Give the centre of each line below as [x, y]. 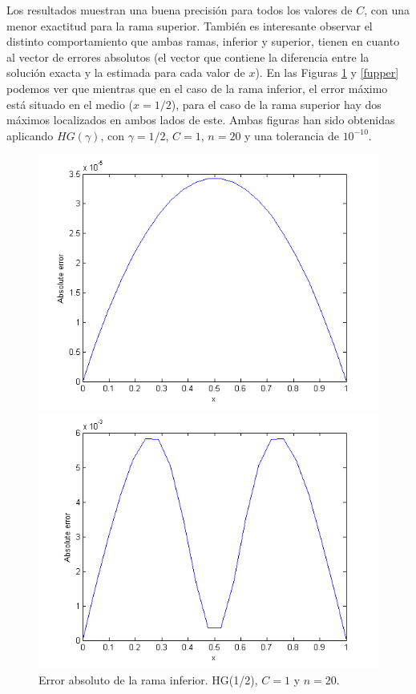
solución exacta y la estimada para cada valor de [126, 73]
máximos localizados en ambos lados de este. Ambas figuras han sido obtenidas [201, 120]
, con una [387, 10]
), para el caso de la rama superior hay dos [276, 104]
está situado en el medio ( [70, 104]
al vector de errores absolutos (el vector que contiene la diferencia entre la [188, 56]
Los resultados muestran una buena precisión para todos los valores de [180, 10]
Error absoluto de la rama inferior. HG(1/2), [148, 679]
